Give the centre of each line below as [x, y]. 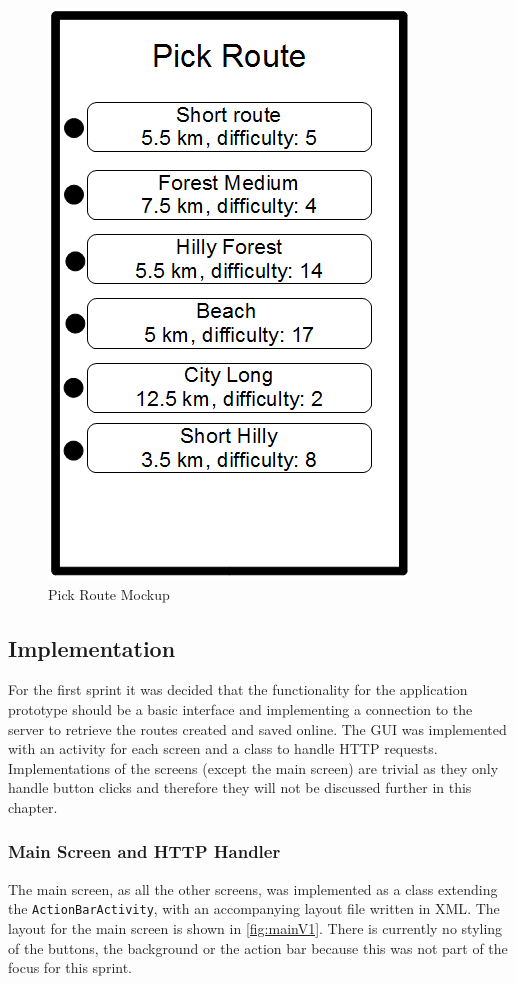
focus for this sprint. [70, 967]
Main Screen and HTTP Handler [144, 851]
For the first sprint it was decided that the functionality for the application [238, 689]
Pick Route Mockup [109, 593]
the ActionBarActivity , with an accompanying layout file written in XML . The [254, 908]
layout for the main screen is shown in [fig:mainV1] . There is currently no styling [255, 928]
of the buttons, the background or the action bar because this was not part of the [258, 947]
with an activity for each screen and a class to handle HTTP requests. [223, 748]
